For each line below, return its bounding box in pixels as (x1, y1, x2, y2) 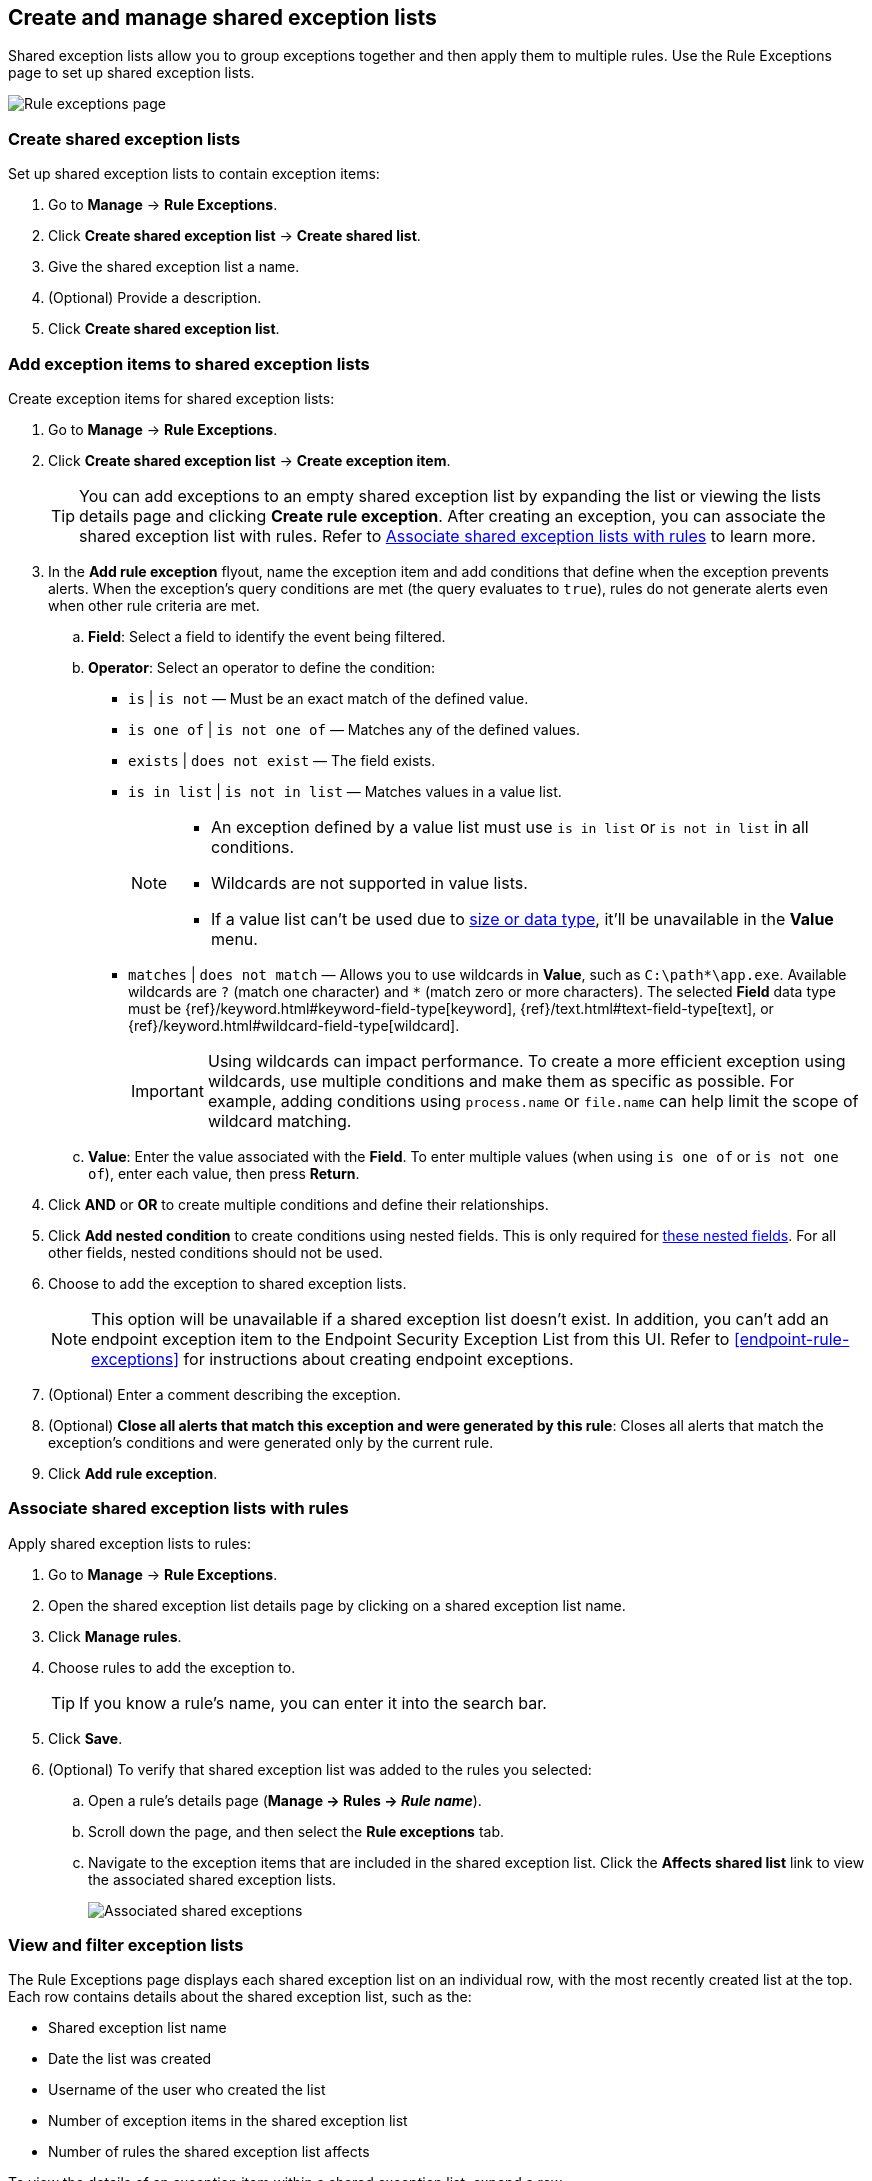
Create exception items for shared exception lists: (8, 389, 335, 407)
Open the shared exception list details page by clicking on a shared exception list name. (48, 1596, 626, 1614)
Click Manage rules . (48, 1627, 182, 1645)
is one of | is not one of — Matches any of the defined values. (128, 720, 580, 738)
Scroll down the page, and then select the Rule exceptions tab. (88, 1822, 505, 1840)
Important (131, 1080, 204, 1101)
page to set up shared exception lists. (8, 64, 255, 82)
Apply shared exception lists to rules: (8, 1534, 252, 1552)
